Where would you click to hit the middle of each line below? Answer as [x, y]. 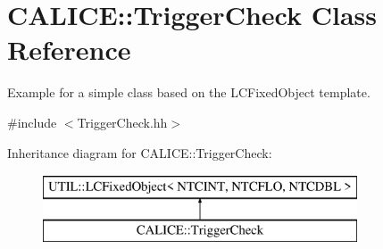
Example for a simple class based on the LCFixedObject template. [189, 92]
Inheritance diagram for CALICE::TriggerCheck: [140, 152]
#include [32, 122]
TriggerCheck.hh [122, 122]
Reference [69, 50]
